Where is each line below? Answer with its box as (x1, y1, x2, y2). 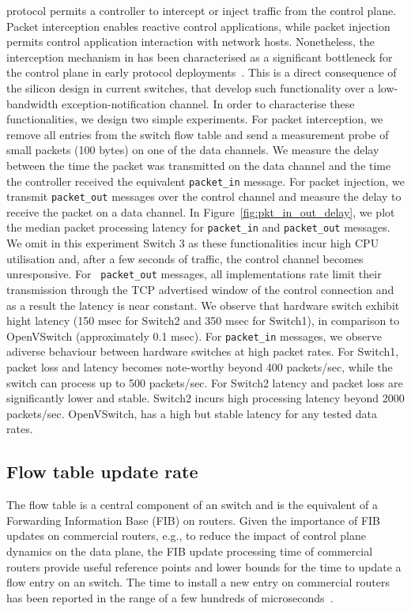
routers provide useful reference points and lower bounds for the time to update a (6, 558, 402, 575)
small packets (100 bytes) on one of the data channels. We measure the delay (6, 141, 379, 158)
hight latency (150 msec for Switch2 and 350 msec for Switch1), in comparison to (6, 312, 400, 329)
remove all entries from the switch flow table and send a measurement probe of (6, 126, 389, 142)
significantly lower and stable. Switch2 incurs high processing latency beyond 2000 (6, 390, 405, 406)
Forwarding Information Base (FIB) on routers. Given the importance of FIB (6, 511, 381, 528)
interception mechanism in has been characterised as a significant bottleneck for (6, 48, 393, 65)
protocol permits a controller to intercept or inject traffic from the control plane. (6, 2, 397, 18)
